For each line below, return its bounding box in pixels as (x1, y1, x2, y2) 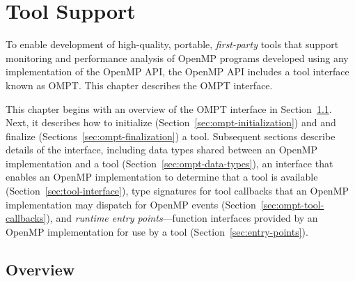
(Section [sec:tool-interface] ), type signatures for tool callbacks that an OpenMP (6, 183, 349, 198)
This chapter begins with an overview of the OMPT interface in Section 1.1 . (6, 101, 332, 116)
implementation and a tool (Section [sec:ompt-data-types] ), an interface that (6, 155, 333, 170)
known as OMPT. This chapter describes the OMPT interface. (6, 77, 273, 92)
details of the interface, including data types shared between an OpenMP (6, 142, 318, 157)
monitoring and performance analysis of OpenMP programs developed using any (6, 50, 349, 65)
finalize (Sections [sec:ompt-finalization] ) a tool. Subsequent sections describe (6, 128, 336, 143)
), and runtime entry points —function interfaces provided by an (46, 211, 318, 225)
